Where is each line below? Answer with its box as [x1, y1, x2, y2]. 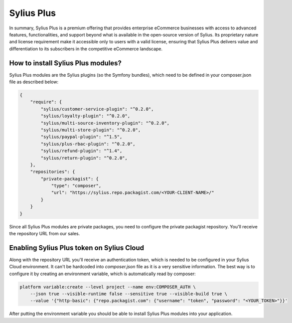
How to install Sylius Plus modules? [9, 59, 122, 67]
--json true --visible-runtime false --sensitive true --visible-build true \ [30, 291, 228, 297]
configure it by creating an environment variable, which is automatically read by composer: [9, 271, 196, 277]
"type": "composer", [51, 183, 102, 189]
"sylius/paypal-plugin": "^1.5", [40, 134, 123, 140]
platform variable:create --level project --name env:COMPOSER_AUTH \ [19, 284, 196, 290]
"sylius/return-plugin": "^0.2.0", [40, 155, 128, 161]
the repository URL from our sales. [9, 231, 80, 237]
